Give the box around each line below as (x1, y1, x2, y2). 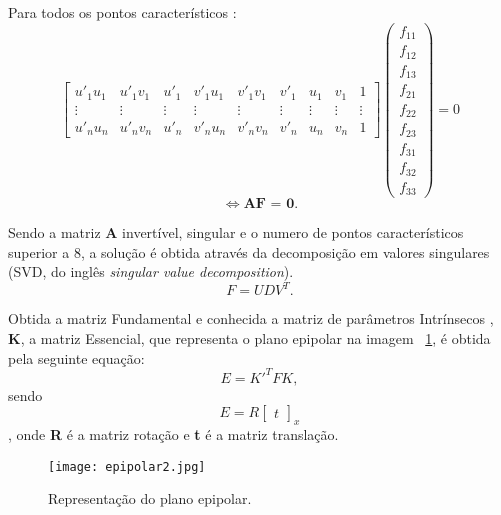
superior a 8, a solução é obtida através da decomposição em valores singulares (8, 241, 490, 262)
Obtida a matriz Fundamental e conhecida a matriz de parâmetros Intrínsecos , (8, 308, 494, 329)
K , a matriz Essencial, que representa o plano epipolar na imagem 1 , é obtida (8, 327, 491, 348)
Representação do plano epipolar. (48, 488, 252, 509)
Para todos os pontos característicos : (8, 2, 237, 22)
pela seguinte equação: (8, 347, 145, 368)
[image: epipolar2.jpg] (48, 459, 206, 474)
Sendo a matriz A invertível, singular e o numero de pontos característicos (8, 222, 464, 243)
